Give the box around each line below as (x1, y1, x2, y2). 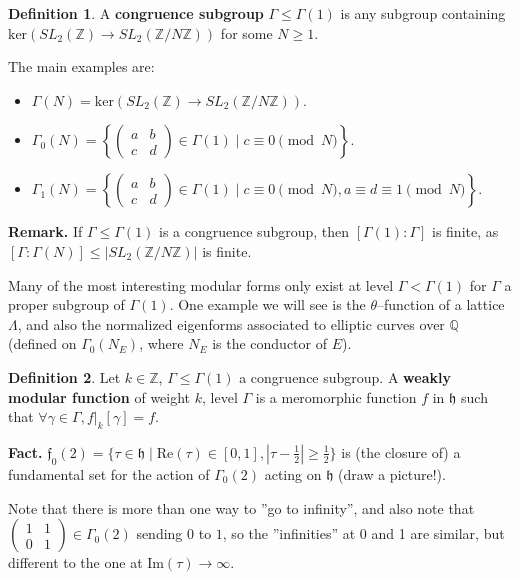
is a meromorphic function (255, 386, 417, 407)
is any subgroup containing (340, 3, 506, 23)
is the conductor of (212, 333, 327, 354)
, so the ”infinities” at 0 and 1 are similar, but (222, 523, 505, 544)
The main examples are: (8, 56, 155, 77)
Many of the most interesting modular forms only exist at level (8, 274, 394, 295)
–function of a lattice (377, 294, 505, 315)
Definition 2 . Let (8, 366, 121, 387)
